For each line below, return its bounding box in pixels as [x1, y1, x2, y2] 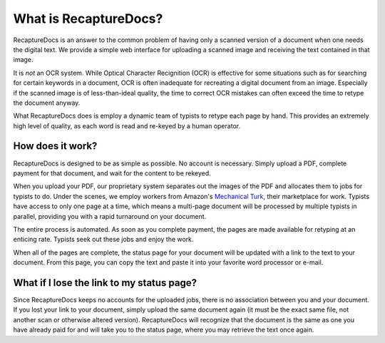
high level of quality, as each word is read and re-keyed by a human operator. [13, 121, 241, 130]
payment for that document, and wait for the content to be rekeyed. [13, 168, 212, 178]
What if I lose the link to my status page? [13, 277, 197, 289]
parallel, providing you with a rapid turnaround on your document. [13, 212, 207, 220]
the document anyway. [13, 98, 81, 107]
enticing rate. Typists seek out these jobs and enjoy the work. [13, 235, 194, 244]
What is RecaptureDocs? [13, 11, 163, 26]
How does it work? [13, 140, 98, 153]
